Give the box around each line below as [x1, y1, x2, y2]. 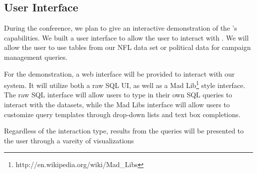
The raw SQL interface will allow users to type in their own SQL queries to [4, 89, 232, 100]
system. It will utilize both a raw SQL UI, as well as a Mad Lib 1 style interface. [4, 79, 246, 90]
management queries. [4, 51, 68, 62]
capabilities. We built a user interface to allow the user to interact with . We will [4, 32, 249, 43]
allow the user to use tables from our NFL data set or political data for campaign [4, 42, 251, 52]
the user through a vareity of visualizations [4, 135, 134, 145]
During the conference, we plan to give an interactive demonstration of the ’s [4, 23, 237, 33]
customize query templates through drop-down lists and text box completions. [4, 109, 241, 119]
